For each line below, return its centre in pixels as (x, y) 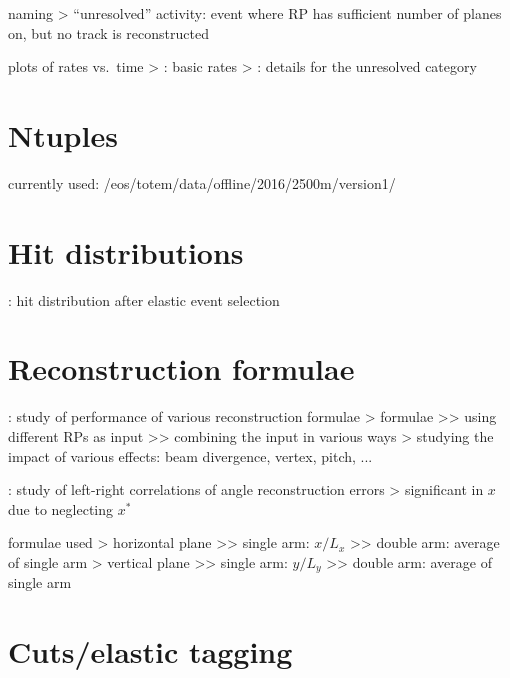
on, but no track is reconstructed (108, 32)
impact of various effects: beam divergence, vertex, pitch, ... (190, 455)
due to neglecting (60, 508)
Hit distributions (126, 251)
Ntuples (63, 134)
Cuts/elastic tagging (150, 651)
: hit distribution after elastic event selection (144, 299)
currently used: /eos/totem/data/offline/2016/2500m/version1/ (202, 182)
